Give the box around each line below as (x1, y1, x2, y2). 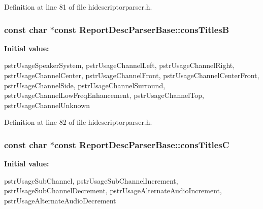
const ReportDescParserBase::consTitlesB (54, 23, 229, 36)
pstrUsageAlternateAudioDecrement (4, 195, 116, 205)
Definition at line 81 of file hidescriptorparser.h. (4, 2, 152, 12)
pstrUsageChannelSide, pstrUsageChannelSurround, (4, 80, 166, 90)
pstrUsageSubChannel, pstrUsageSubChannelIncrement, (4, 175, 178, 186)
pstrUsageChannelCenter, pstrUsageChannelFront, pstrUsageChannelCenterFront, (4, 70, 259, 80)
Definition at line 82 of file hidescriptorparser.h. (4, 117, 152, 127)
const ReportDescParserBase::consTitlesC (54, 138, 229, 151)
